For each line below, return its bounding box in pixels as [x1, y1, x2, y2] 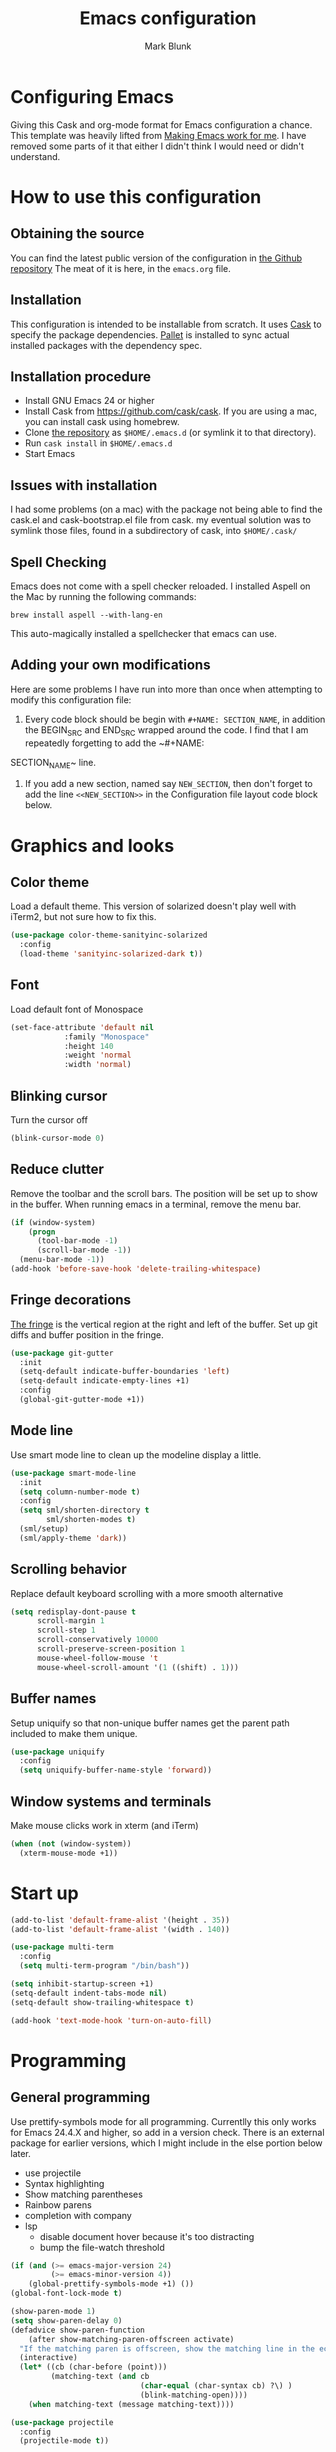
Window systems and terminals [10, 1793, 212, 1810]
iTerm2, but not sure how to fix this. [10, 911, 157, 923]
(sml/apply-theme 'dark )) [19, 1533, 128, 1543]
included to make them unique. [10, 1727, 138, 1739]
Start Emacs [24, 448, 76, 460]
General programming [10, 2089, 151, 2106]
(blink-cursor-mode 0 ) [10, 1133, 105, 1143]
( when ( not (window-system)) [10, 1838, 132, 1849]
